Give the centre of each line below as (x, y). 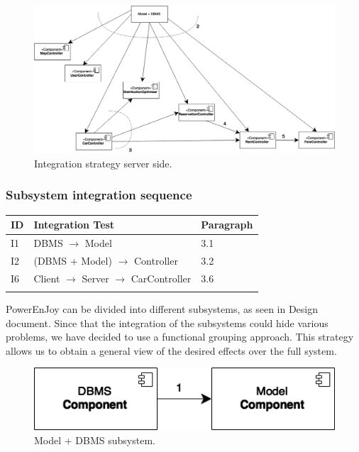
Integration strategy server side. (103, 163)
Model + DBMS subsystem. (95, 440)
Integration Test (74, 225)
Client (47, 278)
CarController (161, 278)
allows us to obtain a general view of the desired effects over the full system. (171, 350)
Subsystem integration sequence (99, 195)
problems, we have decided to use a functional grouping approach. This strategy (180, 337)
